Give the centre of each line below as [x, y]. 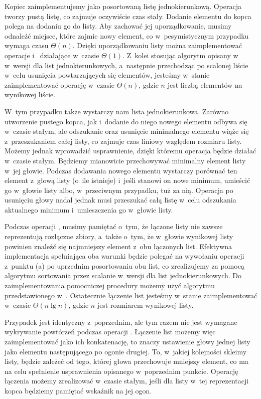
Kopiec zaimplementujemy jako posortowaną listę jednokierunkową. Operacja [123, 6]
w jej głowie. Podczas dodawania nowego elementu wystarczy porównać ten [121, 170]
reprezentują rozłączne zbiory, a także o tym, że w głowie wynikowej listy [119, 236]
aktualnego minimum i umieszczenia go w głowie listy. [89, 209]
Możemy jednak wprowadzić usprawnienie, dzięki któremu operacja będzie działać [130, 151]
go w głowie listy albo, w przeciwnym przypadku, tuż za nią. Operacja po [119, 190]
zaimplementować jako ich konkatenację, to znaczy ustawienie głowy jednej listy [127, 341]
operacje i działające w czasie [52, 55]
